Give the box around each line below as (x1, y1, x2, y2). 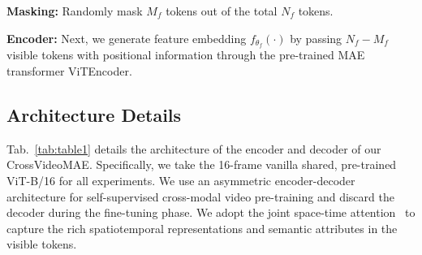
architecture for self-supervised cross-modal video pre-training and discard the (6, 188, 394, 205)
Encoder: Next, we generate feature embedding (6, 29, 247, 46)
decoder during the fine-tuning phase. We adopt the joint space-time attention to (6, 204, 416, 221)
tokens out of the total (166, 2, 278, 19)
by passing (290, 29, 342, 46)
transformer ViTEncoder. (6, 63, 132, 80)
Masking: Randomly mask (6, 2, 143, 19)
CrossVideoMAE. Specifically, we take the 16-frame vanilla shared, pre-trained (6, 156, 397, 173)
